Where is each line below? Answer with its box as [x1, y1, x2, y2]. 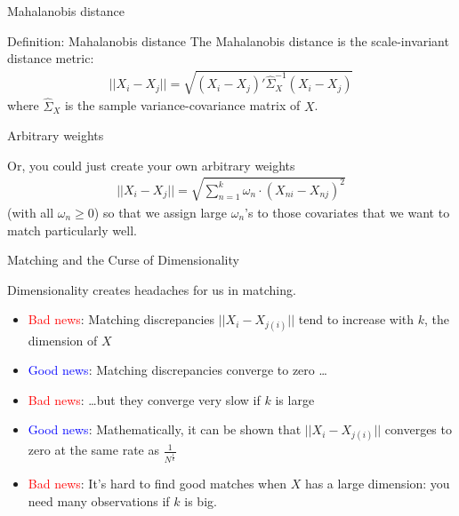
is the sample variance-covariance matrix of [64, 96, 301, 115]
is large [275, 390, 315, 409]
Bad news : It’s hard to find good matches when [28, 474, 286, 493]
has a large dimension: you [304, 474, 450, 493]
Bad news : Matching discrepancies [28, 310, 215, 329]
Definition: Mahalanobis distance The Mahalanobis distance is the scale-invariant [7, 31, 449, 50]
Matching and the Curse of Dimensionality [7, 250, 239, 269]
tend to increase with [298, 310, 415, 329]
